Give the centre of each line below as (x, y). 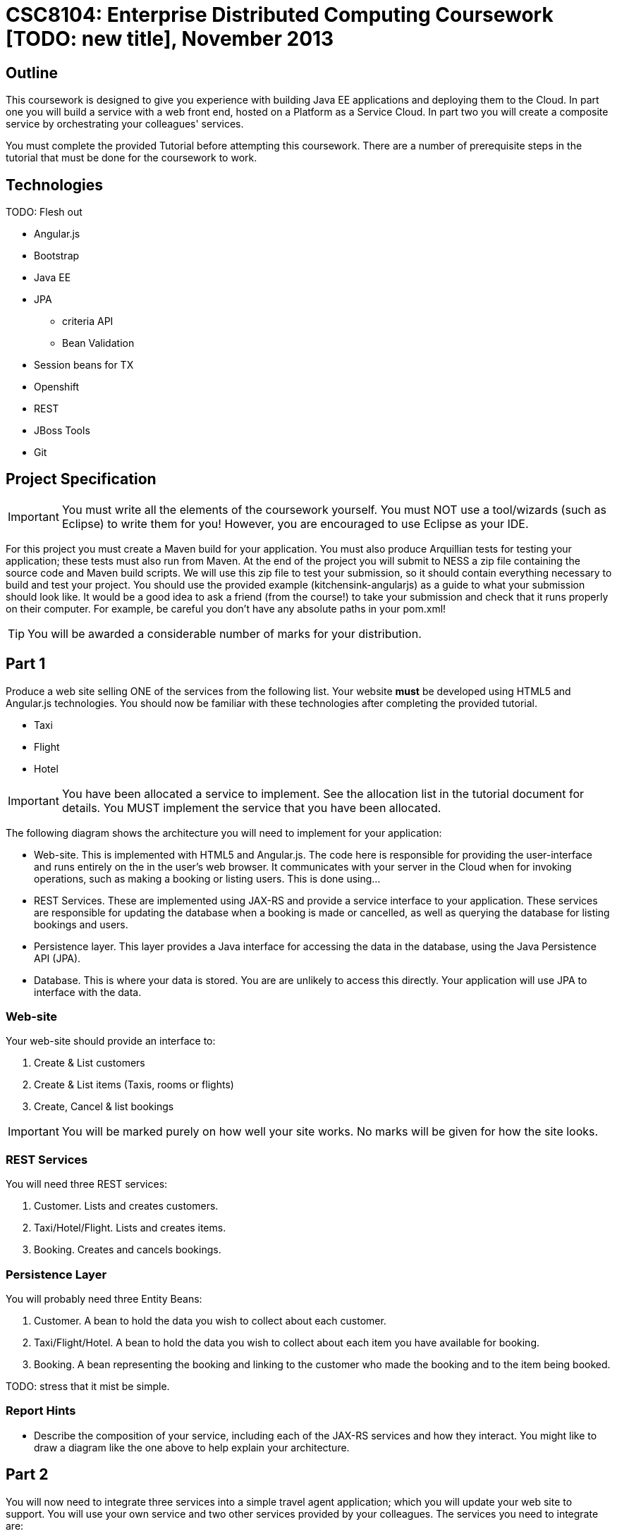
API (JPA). (57, 958)
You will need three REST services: (87, 1184)
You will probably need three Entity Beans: (104, 1298)
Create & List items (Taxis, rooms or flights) (134, 1085)
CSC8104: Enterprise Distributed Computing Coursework (280, 15)
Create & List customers (90, 1063)
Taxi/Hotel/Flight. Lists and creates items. (130, 1228)
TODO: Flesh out (44, 212)
